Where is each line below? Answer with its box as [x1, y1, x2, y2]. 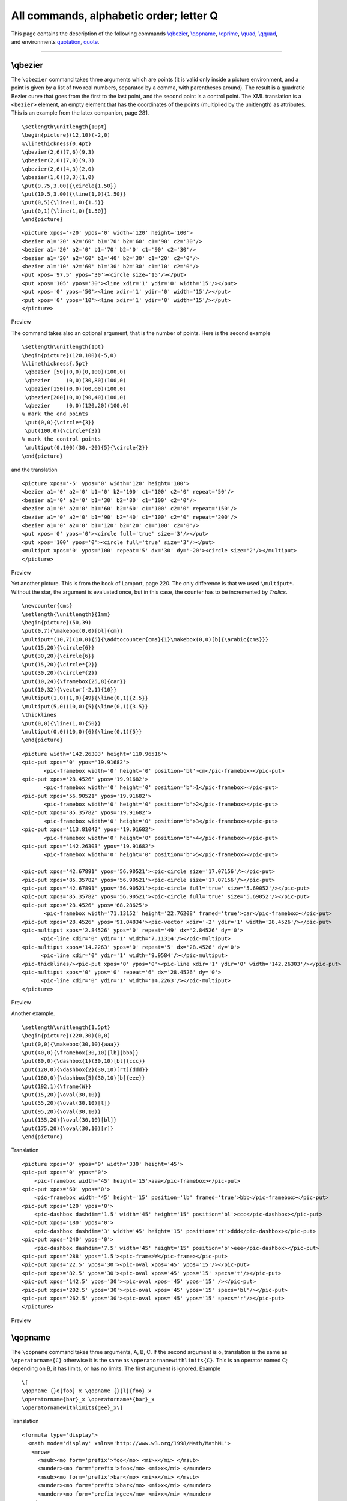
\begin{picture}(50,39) [22, 619, 92, 626]
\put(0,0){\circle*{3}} [25, 419, 95, 426]
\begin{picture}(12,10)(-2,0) [22, 132, 111, 139]
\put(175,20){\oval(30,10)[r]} [22, 1125, 114, 1132]
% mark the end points [22, 411, 89, 417]
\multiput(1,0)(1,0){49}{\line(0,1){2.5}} [22, 695, 149, 702]
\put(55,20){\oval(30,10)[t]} [22, 1099, 111, 1107]
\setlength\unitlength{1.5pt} [22, 1024, 111, 1031]
